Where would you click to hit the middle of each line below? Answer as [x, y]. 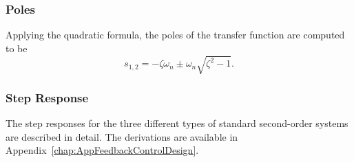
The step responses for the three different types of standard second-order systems [177, 123]
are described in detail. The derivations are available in [122, 136]
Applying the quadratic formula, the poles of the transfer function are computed [175, 35]
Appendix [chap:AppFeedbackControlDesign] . [102, 150]
